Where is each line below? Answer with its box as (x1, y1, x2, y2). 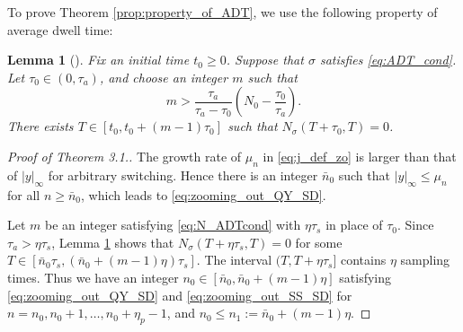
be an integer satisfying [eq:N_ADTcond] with (45, 215, 301, 234)
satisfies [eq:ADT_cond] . (319, 50, 457, 69)
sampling (400, 250, 450, 269)
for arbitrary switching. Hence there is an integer (48, 165, 318, 184)
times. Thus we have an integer (7, 267, 179, 286)
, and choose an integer (99, 67, 228, 86)
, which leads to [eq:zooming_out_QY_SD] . (81, 185, 326, 204)
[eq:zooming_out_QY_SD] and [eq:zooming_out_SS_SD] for (7, 285, 352, 304)
